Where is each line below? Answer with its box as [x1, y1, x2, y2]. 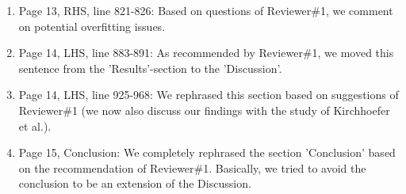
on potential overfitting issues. [18, 17, 166, 34]
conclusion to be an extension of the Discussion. [18, 175, 251, 192]
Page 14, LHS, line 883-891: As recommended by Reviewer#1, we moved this [18, 44, 394, 61]
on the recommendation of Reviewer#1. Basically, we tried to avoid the [18, 159, 366, 176]
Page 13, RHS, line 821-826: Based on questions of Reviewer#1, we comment [18, 2, 393, 18]
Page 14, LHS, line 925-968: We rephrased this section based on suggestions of [18, 86, 399, 103]
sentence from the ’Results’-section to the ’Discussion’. [18, 59, 282, 76]
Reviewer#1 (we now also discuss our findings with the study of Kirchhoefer [18, 101, 390, 118]
